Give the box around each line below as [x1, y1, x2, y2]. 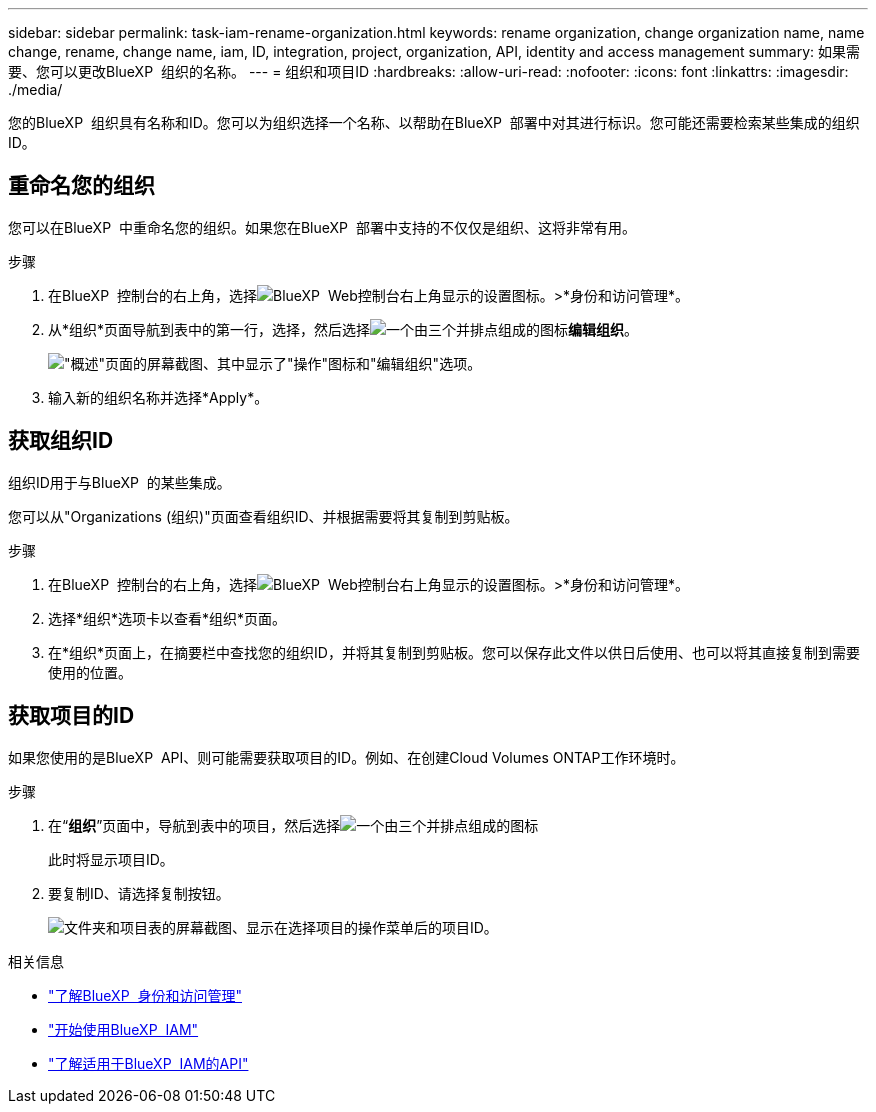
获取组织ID [8, 428, 114, 454]
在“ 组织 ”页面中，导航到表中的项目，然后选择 [48, 816, 341, 834]
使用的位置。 [48, 663, 132, 681]
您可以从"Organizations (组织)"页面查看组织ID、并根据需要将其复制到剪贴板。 [8, 507, 519, 525]
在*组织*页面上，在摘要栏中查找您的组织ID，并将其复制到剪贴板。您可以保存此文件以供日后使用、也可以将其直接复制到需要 [48, 643, 860, 661]
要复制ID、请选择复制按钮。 [48, 884, 230, 902]
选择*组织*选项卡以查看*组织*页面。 [48, 609, 287, 627]
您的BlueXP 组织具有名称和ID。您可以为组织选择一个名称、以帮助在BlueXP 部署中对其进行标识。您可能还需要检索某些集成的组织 [8, 114, 860, 131]
